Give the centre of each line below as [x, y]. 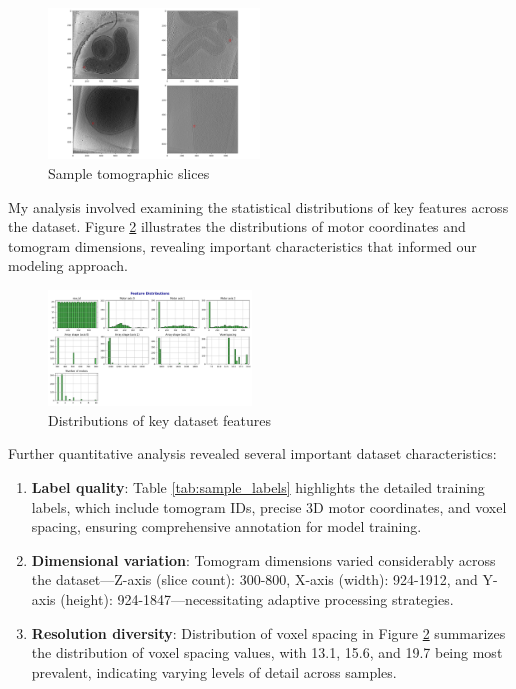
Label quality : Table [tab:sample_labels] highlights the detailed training [258, 486]
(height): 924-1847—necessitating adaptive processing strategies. [257, 598]
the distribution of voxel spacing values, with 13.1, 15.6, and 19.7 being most [267, 652]
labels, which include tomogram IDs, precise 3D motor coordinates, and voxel [269, 506]
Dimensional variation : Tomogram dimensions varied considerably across [263, 559]
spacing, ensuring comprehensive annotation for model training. [226, 526]
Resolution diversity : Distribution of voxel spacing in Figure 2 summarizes [268, 632]
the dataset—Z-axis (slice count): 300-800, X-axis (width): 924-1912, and [254, 579]
